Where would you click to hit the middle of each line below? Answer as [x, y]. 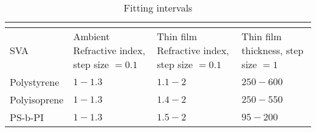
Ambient [91, 36]
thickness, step [273, 50]
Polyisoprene [37, 99]
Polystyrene [35, 82]
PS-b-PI [27, 117]
